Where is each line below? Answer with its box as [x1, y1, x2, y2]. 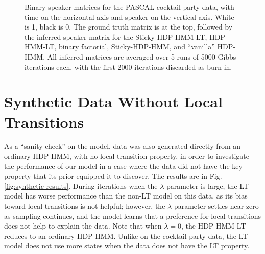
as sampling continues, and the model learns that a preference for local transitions [4, 210, 261, 221]
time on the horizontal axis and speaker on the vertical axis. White [25, 11, 234, 22]
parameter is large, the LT [166, 180, 249, 191]
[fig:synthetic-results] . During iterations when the [4, 180, 158, 191]
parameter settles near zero [174, 201, 259, 211]
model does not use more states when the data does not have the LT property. [4, 240, 250, 251]
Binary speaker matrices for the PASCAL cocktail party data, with [25, 2, 234, 12]
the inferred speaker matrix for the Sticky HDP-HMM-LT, [25, 31, 207, 42]
